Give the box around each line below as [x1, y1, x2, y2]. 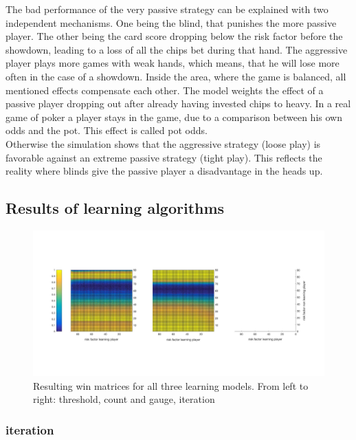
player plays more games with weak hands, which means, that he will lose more [5, 56, 340, 70]
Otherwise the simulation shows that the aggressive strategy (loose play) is [5, 136, 321, 151]
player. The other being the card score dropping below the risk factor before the [5, 29, 343, 43]
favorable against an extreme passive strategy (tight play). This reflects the [5, 150, 322, 164]
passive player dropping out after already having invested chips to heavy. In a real [5, 96, 351, 111]
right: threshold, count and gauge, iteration [33, 392, 215, 406]
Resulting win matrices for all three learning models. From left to [33, 378, 309, 393]
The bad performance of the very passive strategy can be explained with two [5, 2, 329, 16]
